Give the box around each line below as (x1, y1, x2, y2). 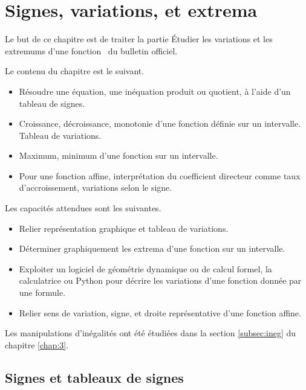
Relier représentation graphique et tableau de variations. (19, 222, 229, 234)
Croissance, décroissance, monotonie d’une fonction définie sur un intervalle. (19, 117, 301, 130)
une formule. (19, 286, 66, 299)
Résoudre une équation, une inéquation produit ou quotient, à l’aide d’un (19, 85, 291, 97)
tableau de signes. (19, 97, 85, 109)
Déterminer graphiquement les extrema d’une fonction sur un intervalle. (19, 242, 285, 255)
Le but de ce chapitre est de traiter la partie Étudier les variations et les (5, 33, 273, 45)
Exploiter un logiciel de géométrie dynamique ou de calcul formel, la (19, 262, 272, 275)
